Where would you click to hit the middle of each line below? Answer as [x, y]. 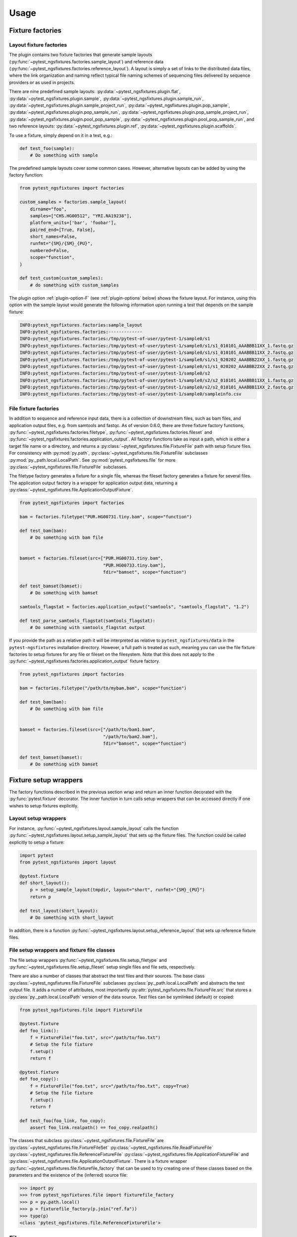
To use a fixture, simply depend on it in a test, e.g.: [61, 135]
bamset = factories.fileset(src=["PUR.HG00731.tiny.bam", [91, 558]
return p [41, 897]
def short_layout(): [44, 883]
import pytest [37, 855]
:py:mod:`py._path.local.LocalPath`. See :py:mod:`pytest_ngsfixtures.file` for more [92, 460]
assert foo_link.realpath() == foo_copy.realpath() [94, 1128]
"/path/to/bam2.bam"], [131, 737]
